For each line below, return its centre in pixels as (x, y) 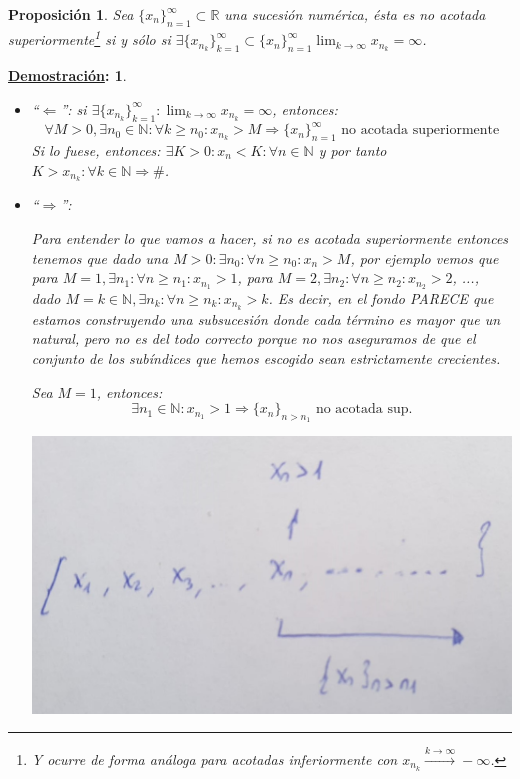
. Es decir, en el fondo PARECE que (381, 298)
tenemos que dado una (100, 257)
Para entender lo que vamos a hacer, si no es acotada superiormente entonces (270, 237)
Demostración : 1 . (67, 75)
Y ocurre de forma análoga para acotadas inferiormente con (214, 759)
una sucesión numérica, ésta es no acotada (355, 14)
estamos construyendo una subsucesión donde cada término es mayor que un (266, 318)
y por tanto (352, 149)
